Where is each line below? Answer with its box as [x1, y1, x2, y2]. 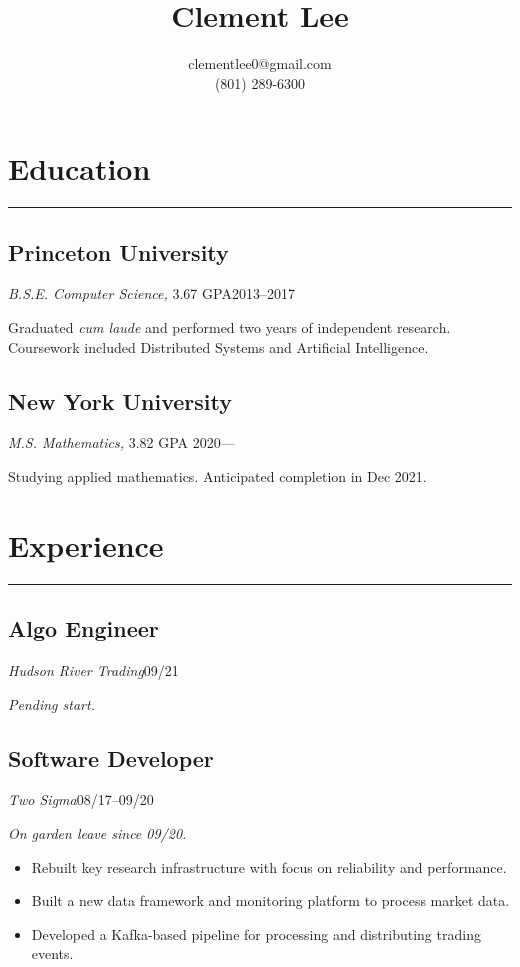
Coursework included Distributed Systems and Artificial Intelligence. [8, 336, 429, 357]
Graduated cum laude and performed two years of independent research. [8, 317, 451, 338]
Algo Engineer [8, 613, 159, 644]
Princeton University [8, 236, 229, 267]
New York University [8, 385, 233, 416]
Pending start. [8, 693, 95, 714]
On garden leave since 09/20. [8, 822, 187, 843]
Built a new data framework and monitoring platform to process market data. [31, 890, 510, 911]
